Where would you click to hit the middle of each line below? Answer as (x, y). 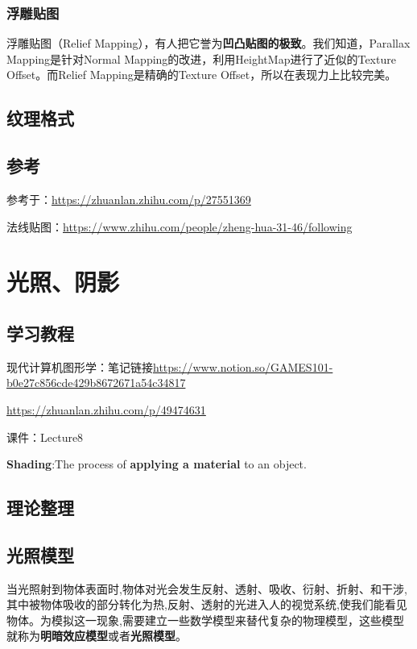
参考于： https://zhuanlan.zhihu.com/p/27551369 (129, 199)
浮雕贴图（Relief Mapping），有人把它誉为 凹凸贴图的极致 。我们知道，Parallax (208, 43)
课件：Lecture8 (45, 437)
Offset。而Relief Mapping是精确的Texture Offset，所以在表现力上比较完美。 (202, 75)
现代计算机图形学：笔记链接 (80, 366)
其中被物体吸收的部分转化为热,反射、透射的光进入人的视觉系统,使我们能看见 (207, 604)
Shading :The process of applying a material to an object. (157, 464)
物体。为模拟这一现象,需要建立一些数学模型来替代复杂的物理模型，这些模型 (205, 620)
